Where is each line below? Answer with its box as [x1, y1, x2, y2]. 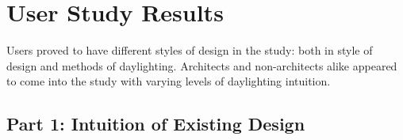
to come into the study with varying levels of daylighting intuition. [6, 73, 331, 89]
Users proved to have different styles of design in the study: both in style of [6, 42, 373, 59]
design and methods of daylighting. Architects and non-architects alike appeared [6, 57, 397, 74]
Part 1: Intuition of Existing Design [6, 112, 305, 136]
